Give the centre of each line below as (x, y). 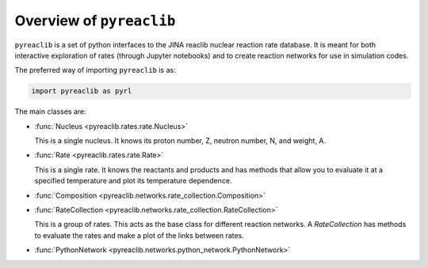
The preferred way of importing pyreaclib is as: (95, 70)
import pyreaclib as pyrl (82, 91)
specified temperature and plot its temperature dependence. (133, 181)
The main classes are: (50, 111)
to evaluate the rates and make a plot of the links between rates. (139, 235)
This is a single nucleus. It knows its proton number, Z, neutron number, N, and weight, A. (180, 141)
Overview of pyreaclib (95, 21)
